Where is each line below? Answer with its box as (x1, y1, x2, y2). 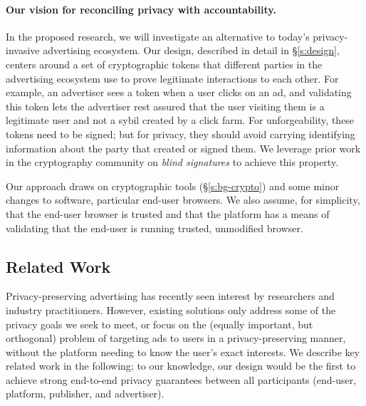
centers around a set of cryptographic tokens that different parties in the (6, 56, 323, 71)
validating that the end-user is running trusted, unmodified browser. (6, 220, 303, 235)
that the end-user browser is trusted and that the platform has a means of (6, 206, 330, 221)
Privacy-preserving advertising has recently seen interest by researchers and (6, 288, 335, 303)
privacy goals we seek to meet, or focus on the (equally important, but (6, 316, 313, 331)
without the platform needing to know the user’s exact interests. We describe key (6, 344, 360, 359)
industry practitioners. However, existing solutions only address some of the (6, 302, 336, 317)
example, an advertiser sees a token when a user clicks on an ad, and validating (6, 85, 352, 100)
